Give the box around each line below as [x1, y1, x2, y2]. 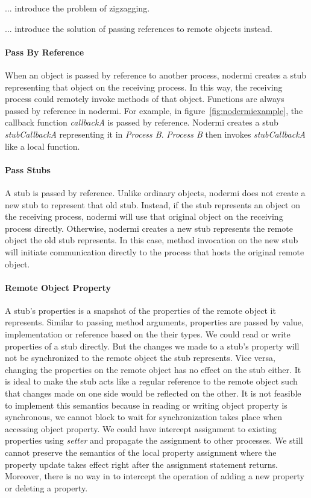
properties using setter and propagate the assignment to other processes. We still [5, 434, 303, 447]
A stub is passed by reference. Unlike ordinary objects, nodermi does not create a [5, 186, 306, 199]
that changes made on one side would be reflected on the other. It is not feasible [5, 387, 301, 400]
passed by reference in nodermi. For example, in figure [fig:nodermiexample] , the [5, 104, 303, 117]
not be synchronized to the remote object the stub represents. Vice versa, [5, 351, 275, 364]
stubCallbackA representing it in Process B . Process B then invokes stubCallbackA [5, 127, 306, 140]
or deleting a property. [5, 481, 88, 494]
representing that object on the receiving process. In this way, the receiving [5, 80, 283, 93]
